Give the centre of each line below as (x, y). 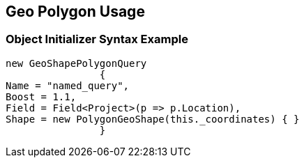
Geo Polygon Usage (75, 11)
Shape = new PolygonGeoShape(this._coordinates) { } (153, 119)
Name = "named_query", (68, 85)
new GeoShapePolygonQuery (76, 63)
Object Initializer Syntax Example (97, 39)
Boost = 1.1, (41, 96)
